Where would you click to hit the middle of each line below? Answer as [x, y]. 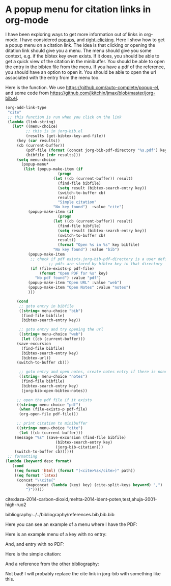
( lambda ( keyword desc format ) [38, 461]
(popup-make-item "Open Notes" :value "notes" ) [79, 288]
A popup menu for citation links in [78, 9]
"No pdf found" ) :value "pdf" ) [68, 278]
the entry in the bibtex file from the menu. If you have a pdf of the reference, [85, 67]
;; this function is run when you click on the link [65, 117]
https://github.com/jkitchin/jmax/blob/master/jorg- [103, 93]
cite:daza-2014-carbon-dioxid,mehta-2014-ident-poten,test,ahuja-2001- [81, 499]
